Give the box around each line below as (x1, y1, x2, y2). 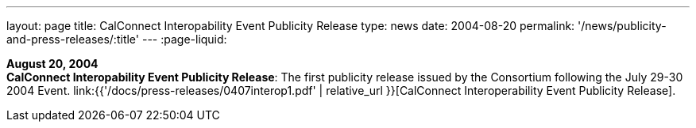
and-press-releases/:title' (6, 32, 140, 46)
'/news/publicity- (578, 19, 667, 32)
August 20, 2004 (6, 57, 99, 70)
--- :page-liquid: (141, 32, 227, 46)
